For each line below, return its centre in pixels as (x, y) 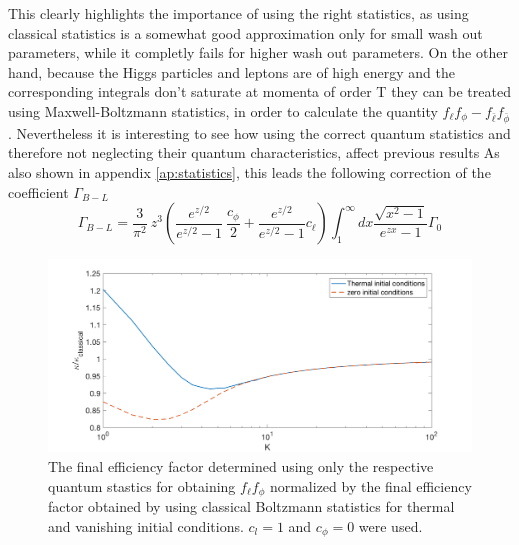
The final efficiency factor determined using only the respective (241, 466)
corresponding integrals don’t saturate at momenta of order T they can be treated (259, 91)
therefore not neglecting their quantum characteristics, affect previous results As (254, 152)
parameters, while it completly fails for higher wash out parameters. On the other (258, 52)
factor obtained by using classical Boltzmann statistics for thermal (251, 506)
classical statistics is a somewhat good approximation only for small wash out (245, 32)
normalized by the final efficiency (370, 485)
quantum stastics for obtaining (142, 485)
